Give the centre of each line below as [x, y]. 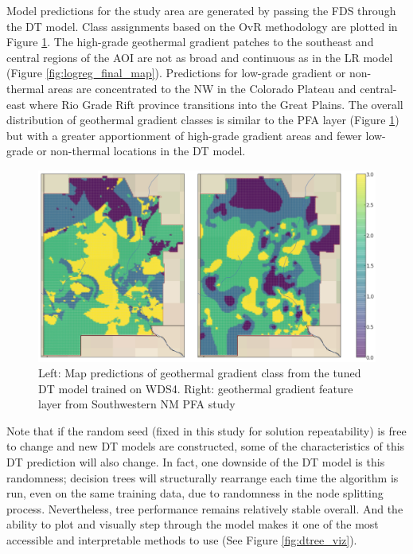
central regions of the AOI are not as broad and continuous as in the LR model [200, 57]
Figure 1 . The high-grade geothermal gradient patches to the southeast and [190, 42]
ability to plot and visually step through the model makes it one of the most [193, 524]
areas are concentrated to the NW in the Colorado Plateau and [202, 88]
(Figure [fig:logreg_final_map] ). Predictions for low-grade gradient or [176, 73]
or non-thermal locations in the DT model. [141, 151]
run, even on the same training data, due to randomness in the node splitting [195, 493]
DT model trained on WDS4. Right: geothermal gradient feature [196, 388]
